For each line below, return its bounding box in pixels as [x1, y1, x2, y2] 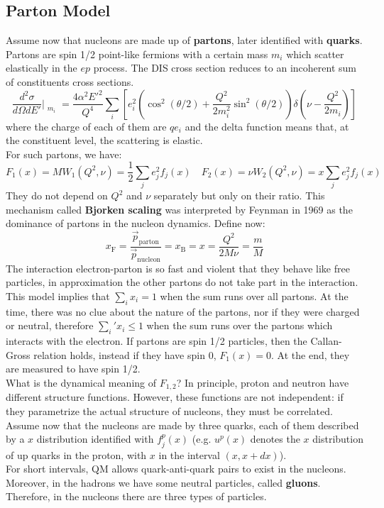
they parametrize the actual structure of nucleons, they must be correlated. [6, 404, 333, 419]
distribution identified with [36, 431, 154, 446]
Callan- [310, 333, 342, 348]
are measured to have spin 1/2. [6, 361, 141, 376]
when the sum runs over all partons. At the [160, 289, 349, 304]
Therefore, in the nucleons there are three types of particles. [6, 489, 267, 504]
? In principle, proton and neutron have [176, 375, 349, 390]
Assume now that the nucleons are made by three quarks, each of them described [6, 417, 359, 432]
